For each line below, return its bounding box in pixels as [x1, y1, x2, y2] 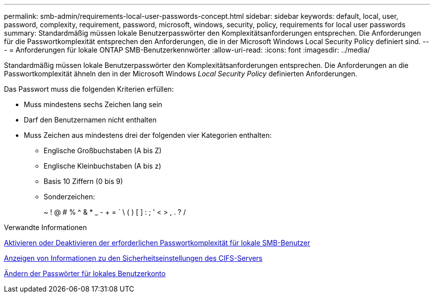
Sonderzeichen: [44, 192, 95, 201]
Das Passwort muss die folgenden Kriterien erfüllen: [4, 85, 174, 93]
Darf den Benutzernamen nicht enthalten [24, 116, 157, 124]
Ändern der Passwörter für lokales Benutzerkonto [4, 269, 166, 278]
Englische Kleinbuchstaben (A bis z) [44, 162, 162, 170]
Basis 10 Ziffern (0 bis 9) [44, 177, 123, 185]
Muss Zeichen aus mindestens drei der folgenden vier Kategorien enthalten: [24, 131, 272, 139]
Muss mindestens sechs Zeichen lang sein [24, 100, 163, 109]
